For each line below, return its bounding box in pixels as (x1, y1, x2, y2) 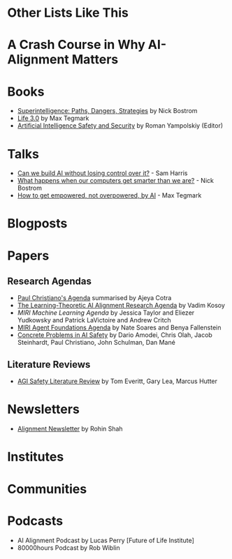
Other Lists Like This (7, 5, 129, 21)
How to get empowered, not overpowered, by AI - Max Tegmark (17, 191, 202, 200)
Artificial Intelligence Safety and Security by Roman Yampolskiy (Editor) (17, 121, 224, 130)
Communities (7, 481, 87, 497)
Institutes (7, 449, 64, 465)
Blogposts (7, 216, 68, 232)
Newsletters (7, 401, 80, 417)
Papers (7, 248, 50, 263)
